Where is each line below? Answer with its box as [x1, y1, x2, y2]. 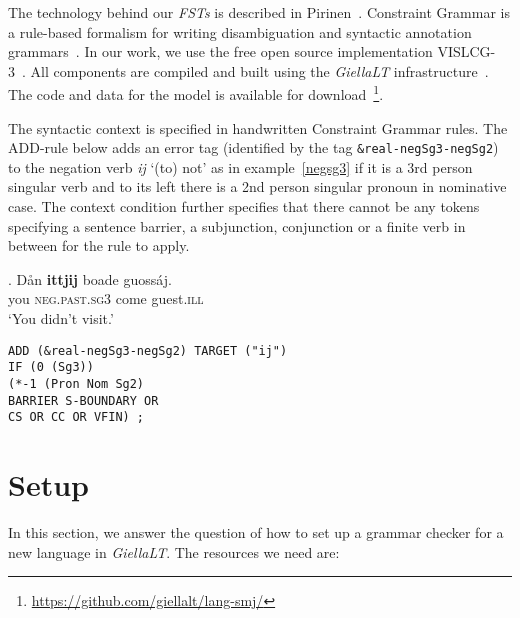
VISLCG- [437, 41, 496, 62]
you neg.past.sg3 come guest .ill [8, 288, 204, 309]
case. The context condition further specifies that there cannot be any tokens [8, 196, 480, 217]
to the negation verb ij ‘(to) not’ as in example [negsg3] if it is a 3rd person [8, 156, 473, 177]
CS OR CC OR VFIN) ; [8, 410, 145, 425]
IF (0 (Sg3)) [8, 360, 94, 375]
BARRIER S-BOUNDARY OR [8, 393, 159, 408]
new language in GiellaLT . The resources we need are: [8, 541, 340, 562]
